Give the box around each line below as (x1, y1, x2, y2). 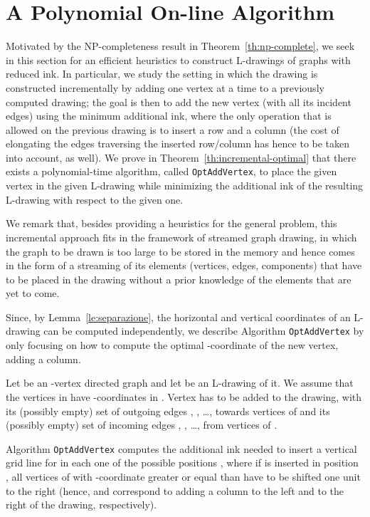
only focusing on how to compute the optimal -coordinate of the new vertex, (6, 338, 339, 352)
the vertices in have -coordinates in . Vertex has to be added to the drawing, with (6, 389, 362, 404)
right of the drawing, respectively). (6, 497, 157, 512)
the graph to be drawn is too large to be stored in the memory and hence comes (6, 244, 355, 258)
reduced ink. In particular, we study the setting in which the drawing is (6, 66, 318, 81)
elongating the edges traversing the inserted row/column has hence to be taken (6, 136, 350, 151)
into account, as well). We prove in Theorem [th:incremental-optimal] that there (6, 150, 356, 164)
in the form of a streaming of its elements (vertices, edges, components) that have (6, 258, 362, 273)
